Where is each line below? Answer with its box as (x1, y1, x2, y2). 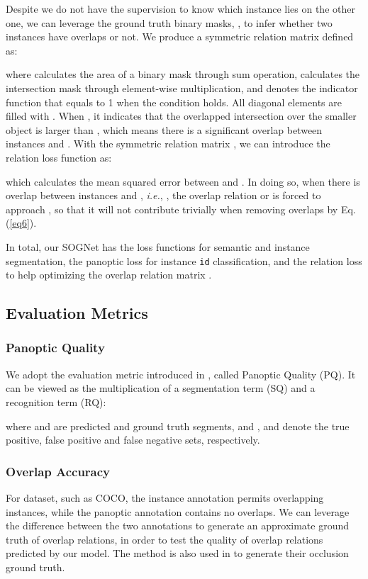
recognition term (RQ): (6, 394, 106, 409)
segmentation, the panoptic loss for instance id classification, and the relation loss (6, 253, 362, 268)
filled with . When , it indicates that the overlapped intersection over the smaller (6, 108, 357, 123)
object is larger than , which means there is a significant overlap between (6, 122, 323, 137)
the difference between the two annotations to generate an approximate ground (6, 518, 349, 533)
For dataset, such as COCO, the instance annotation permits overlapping (6, 490, 324, 505)
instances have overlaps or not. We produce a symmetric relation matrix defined (6, 29, 354, 44)
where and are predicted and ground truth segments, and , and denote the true (6, 418, 350, 433)
